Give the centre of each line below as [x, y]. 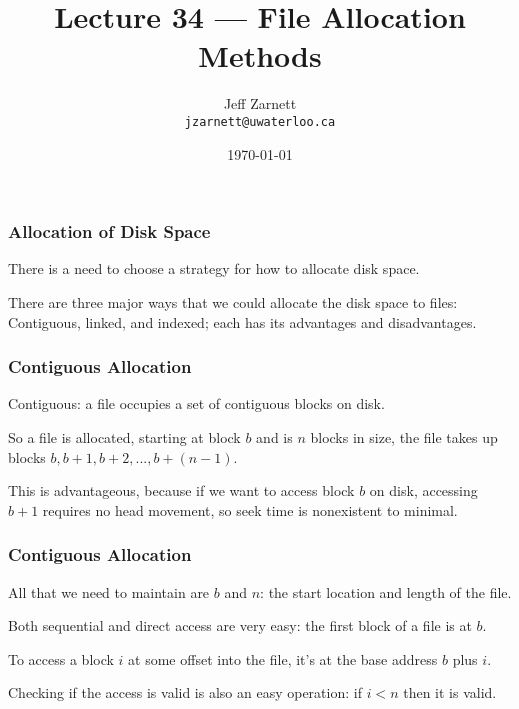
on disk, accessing [423, 490]
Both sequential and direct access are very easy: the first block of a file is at [240, 625]
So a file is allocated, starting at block [124, 437]
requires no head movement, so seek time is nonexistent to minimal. [250, 509]
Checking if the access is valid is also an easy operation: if [185, 692]
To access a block [61, 658]
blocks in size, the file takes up [404, 437]
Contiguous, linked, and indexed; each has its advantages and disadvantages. [242, 321]
